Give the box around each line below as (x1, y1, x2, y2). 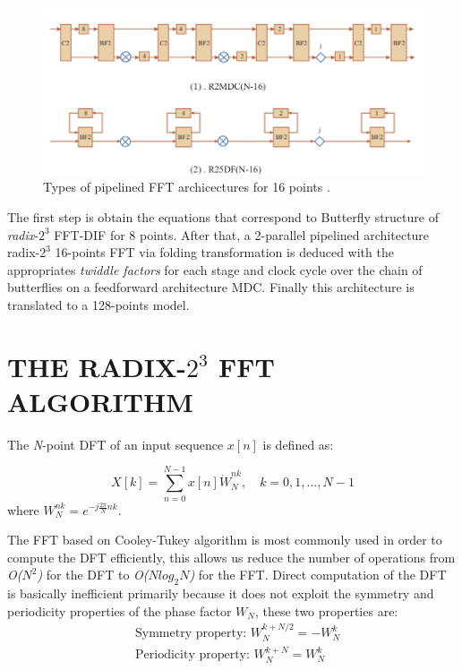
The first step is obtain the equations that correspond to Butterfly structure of (7, 207, 439, 226)
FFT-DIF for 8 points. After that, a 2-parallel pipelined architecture (54, 225, 430, 244)
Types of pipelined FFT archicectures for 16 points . (43, 177, 330, 196)
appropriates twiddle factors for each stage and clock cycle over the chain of (7, 260, 423, 279)
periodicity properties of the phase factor (7, 601, 232, 620)
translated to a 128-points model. (7, 295, 190, 314)
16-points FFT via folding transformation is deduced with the (55, 243, 394, 262)
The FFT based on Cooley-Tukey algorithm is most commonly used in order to (7, 530, 442, 549)
